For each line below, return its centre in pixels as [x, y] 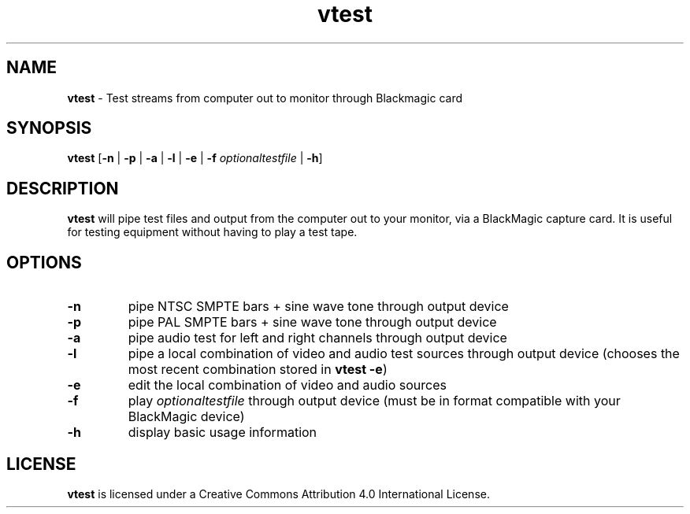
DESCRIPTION [63, 188]
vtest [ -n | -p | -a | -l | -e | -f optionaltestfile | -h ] [195, 158]
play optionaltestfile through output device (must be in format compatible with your [374, 401]
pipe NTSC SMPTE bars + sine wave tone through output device [318, 307]
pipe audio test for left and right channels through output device [317, 338]
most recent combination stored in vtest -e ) [258, 370]
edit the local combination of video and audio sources [287, 385]
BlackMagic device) [186, 417]
